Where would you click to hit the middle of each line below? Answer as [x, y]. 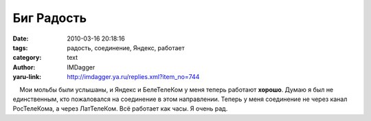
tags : [20, 47]
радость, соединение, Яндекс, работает [126, 47]
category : [27, 58]
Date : [21, 38]
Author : [24, 67]
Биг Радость [50, 18]
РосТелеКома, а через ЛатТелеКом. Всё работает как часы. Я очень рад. [120, 109]
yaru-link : [27, 77]
